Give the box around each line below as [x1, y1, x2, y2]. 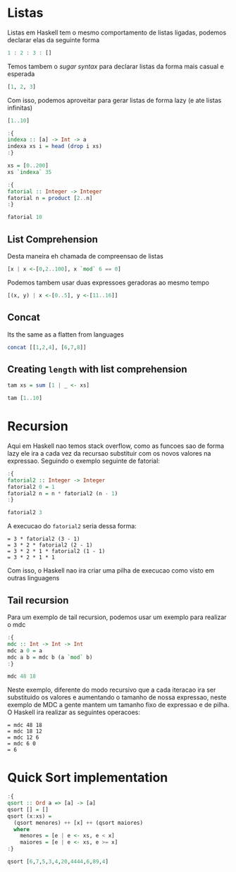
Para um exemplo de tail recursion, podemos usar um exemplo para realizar [7, 613, 227, 621]
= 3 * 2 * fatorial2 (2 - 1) [7, 542, 93, 549]
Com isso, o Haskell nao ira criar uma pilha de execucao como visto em [7, 566, 215, 575]
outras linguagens [7, 574, 60, 583]
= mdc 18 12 [7, 728, 42, 735]
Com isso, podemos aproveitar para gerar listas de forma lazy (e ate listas [7, 96, 222, 104]
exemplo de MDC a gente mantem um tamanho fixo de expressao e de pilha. [7, 701, 230, 709]
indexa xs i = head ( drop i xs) [7, 143, 102, 150]
